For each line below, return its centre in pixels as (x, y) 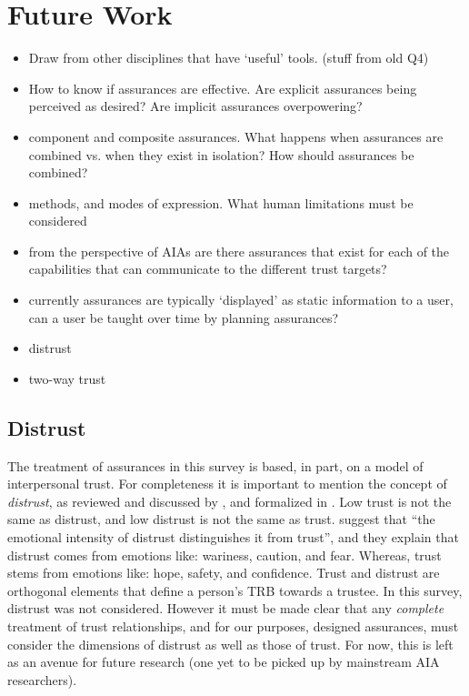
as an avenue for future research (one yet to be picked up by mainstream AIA (224, 662)
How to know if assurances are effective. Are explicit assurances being (223, 88)
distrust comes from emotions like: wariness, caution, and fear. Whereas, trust (225, 555)
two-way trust (67, 378)
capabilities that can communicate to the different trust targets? (208, 269)
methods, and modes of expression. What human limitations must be (221, 202)
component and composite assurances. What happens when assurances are (236, 136)
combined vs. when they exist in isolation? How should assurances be (221, 154)
